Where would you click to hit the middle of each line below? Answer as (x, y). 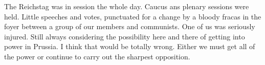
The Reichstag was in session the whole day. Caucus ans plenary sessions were (127, 6)
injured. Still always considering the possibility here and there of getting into (125, 36)
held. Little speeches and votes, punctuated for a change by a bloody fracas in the (133, 16)
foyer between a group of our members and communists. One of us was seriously (130, 26)
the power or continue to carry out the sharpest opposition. (97, 56)
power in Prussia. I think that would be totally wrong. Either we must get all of (130, 46)
